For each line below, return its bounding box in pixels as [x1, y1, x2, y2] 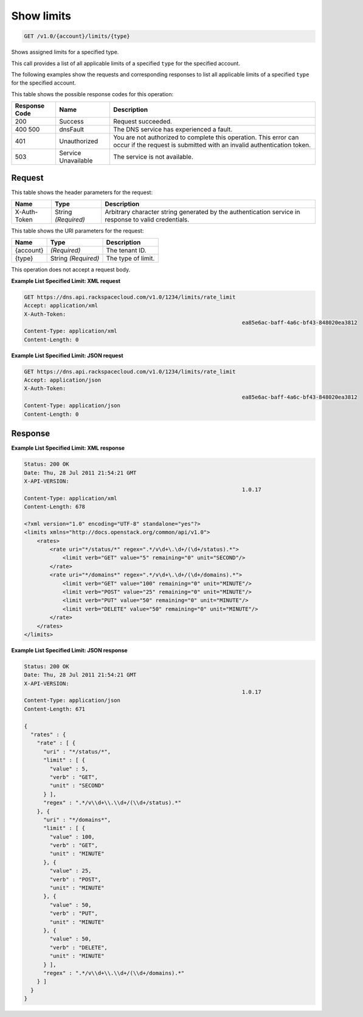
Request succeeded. [113, 117, 173, 126]
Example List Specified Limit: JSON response [11, 646, 128, 654]
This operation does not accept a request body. [11, 266, 131, 273]
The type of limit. [106, 254, 155, 263]
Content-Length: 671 [24, 705, 85, 712]
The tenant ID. [106, 246, 147, 255]
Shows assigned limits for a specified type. [11, 49, 119, 56]
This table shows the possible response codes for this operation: [11, 90, 174, 97]
